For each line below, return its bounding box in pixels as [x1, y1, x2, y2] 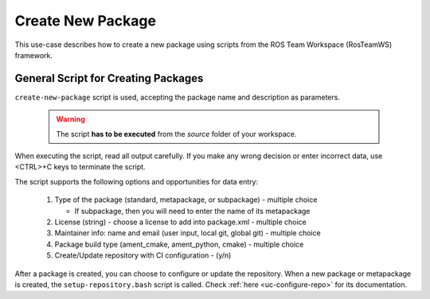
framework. [14, 50, 53, 60]
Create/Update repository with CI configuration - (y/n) [54, 250, 232, 260]
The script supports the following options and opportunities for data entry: [14, 177, 259, 186]
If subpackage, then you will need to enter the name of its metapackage [74, 206, 311, 216]
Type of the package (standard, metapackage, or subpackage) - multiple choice [54, 195, 318, 204]
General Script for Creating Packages [14, 72, 204, 85]
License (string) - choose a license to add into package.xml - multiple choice [54, 217, 307, 227]
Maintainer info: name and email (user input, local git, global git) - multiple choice [54, 228, 322, 238]
